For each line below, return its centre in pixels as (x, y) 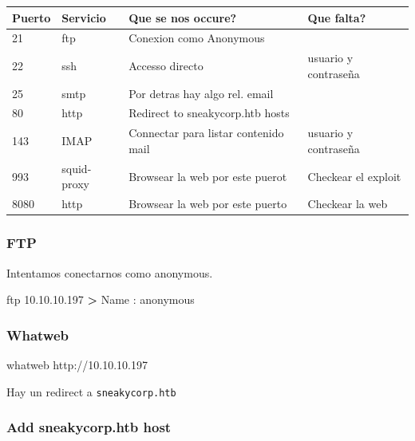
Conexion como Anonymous (197, 38)
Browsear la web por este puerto (208, 204)
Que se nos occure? (183, 17)
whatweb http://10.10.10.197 (77, 364)
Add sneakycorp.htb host (89, 427)
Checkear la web (348, 204)
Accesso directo (166, 65)
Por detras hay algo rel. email (201, 93)
